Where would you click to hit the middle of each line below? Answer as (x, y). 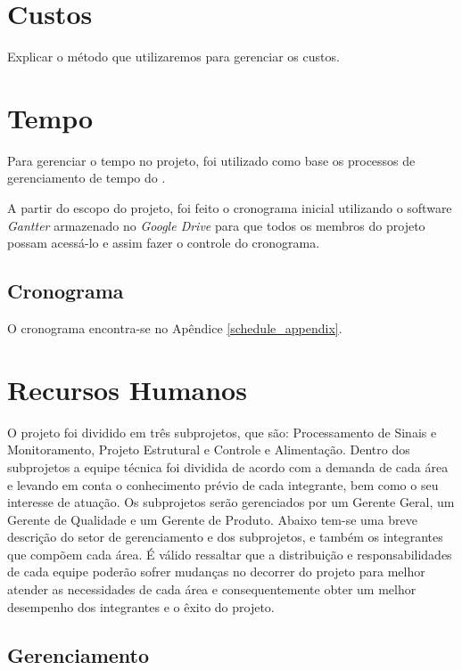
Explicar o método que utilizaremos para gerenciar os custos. (173, 57)
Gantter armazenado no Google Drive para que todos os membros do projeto (216, 225)
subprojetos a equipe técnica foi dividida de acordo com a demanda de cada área (228, 466)
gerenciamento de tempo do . (87, 178)
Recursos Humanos (127, 389)
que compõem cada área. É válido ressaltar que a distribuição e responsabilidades (230, 554)
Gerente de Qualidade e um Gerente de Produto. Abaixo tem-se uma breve (212, 519)
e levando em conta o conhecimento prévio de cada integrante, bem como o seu (223, 484)
